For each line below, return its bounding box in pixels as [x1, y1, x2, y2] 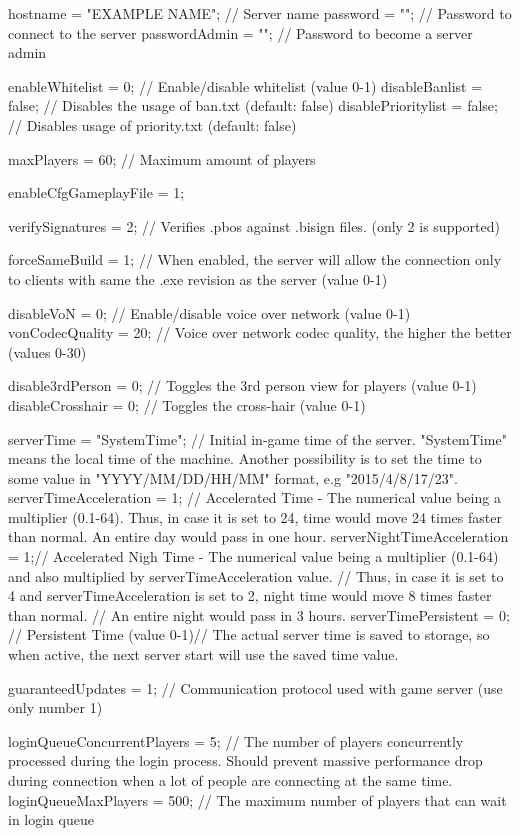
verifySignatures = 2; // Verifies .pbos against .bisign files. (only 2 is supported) [8, 215, 500, 236]
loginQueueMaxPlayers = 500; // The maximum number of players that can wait [8, 789, 507, 810]
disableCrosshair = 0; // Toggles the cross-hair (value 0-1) [8, 394, 366, 415]
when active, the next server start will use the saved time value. [8, 644, 399, 665]
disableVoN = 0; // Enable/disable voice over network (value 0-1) [8, 302, 411, 323]
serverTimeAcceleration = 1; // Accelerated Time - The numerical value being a [8, 487, 501, 508]
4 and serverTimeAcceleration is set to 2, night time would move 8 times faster [8, 585, 492, 606]
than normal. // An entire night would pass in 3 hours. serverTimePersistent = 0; [8, 604, 510, 625]
